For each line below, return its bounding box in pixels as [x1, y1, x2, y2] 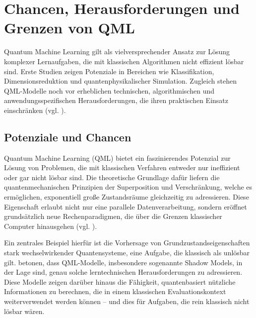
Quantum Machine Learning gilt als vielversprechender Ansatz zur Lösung [4, 46, 230, 57]
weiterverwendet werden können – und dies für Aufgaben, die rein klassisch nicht [4, 296, 250, 306]
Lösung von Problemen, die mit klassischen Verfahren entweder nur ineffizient [4, 162, 240, 173]
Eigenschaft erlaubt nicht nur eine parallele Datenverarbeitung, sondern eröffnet [4, 201, 247, 212]
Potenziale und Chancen [4, 129, 131, 144]
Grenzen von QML [4, 17, 135, 38]
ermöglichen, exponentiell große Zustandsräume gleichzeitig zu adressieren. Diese [4, 192, 249, 202]
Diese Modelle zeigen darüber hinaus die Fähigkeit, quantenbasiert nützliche [4, 276, 236, 287]
